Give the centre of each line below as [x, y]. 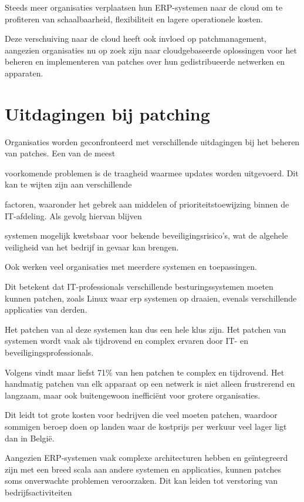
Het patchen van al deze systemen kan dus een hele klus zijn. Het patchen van [146, 329]
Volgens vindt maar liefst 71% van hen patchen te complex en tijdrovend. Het [145, 372]
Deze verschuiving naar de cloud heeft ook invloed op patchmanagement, [136, 39]
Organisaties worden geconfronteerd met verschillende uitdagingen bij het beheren [152, 141]
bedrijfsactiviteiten [38, 492]
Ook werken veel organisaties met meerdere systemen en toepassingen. [131, 267]
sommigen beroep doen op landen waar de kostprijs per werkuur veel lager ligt [146, 426]
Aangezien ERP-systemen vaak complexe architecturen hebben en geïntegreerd [146, 458]
